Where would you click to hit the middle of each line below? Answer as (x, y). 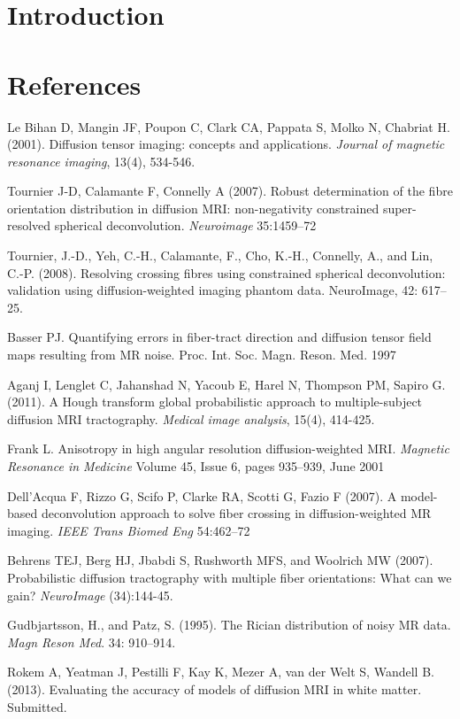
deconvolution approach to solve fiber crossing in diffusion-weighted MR (236, 513)
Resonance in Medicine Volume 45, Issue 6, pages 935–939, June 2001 (196, 466)
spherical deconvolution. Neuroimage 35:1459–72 (185, 225)
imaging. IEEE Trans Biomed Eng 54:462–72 (129, 530)
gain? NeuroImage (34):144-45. (90, 595)
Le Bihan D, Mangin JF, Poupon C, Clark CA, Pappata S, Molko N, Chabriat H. (229, 126)
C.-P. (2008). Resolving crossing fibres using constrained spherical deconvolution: (226, 272)
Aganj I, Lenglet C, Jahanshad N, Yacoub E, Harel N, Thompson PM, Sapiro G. (226, 384)
